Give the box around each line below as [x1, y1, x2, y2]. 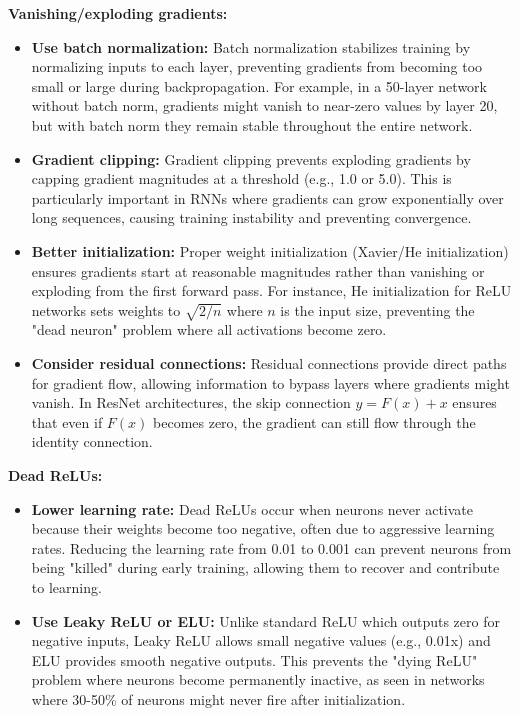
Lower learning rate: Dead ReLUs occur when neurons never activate [31, 498, 473, 519]
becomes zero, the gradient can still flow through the [153, 411, 476, 432]
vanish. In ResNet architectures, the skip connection [31, 392, 351, 413]
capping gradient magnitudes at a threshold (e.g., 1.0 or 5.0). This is [31, 168, 452, 189]
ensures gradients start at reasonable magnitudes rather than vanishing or [31, 260, 485, 281]
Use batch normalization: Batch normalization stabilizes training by [31, 36, 471, 57]
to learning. [31, 577, 102, 598]
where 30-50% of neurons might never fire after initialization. [31, 688, 406, 709]
